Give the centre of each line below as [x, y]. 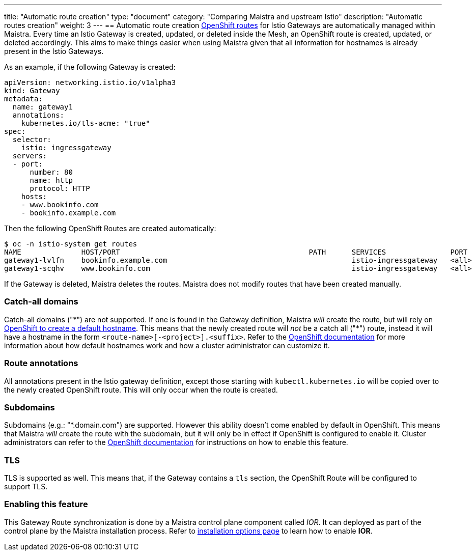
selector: [32, 140]
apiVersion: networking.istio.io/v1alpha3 [90, 82]
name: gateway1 [43, 107]
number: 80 [51, 172]
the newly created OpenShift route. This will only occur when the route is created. [141, 390]
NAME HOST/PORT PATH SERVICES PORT [236, 252]
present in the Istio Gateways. [54, 51]
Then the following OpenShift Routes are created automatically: [110, 228]
